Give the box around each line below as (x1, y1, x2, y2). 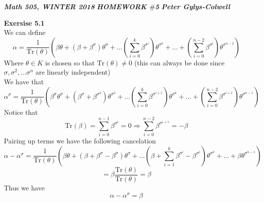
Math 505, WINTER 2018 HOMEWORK (4, 1, 147, 11)
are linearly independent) (35, 67, 110, 77)
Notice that (4, 107, 38, 117)
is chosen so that (45, 57, 95, 67)
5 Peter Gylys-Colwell (155, 1, 230, 11)
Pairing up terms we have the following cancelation (4, 136, 156, 146)
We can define (4, 27, 46, 37)
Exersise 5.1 (4, 17, 45, 28)
